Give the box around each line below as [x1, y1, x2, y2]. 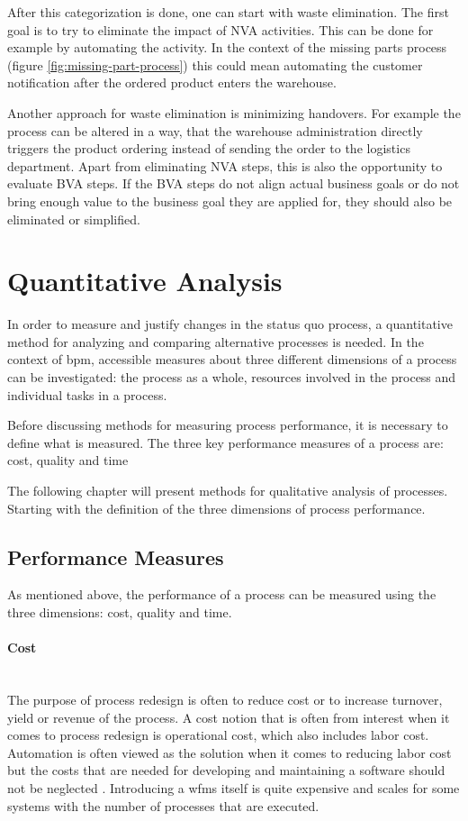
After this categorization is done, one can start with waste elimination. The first [7, 3, 449, 21]
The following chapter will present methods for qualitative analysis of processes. [7, 481, 448, 499]
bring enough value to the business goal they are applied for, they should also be [7, 191, 453, 210]
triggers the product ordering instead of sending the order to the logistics [7, 139, 410, 158]
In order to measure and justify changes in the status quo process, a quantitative [7, 315, 453, 333]
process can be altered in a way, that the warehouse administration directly [7, 121, 423, 140]
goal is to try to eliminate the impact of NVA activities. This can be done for [7, 20, 434, 39]
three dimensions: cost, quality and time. [7, 602, 232, 621]
